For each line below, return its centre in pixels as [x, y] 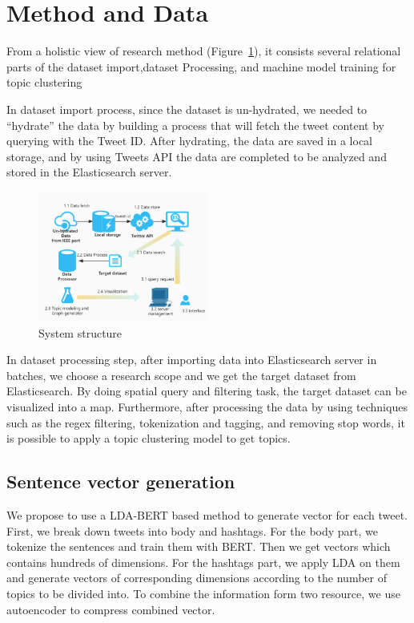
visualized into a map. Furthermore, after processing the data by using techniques [207, 407]
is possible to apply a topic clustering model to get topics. [149, 438]
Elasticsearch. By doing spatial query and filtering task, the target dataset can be [207, 391]
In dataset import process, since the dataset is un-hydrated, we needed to [187, 109]
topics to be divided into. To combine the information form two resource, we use [203, 594]
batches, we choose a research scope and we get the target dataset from [181, 375]
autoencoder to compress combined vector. [111, 609]
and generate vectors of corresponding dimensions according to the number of [197, 578]
